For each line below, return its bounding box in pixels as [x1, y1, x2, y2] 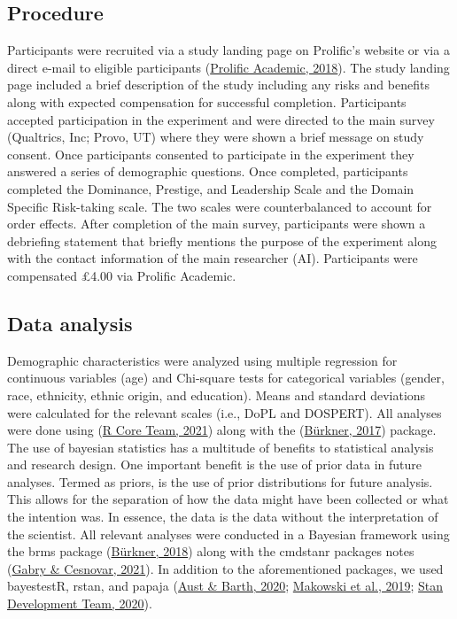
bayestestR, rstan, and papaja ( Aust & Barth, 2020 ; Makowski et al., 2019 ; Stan [7, 576, 444, 595]
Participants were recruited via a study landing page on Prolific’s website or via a [7, 41, 450, 59]
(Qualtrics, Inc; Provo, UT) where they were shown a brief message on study [7, 128, 424, 146]
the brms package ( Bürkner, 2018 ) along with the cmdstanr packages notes [7, 542, 414, 561]
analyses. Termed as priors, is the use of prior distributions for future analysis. [7, 472, 433, 491]
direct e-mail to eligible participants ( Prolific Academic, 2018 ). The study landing [7, 58, 450, 76]
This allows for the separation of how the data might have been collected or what [7, 490, 449, 508]
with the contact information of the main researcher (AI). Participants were [7, 249, 418, 267]
